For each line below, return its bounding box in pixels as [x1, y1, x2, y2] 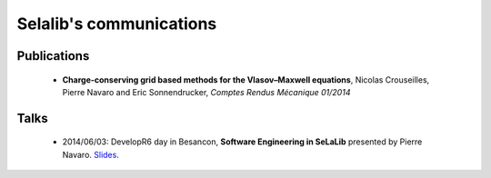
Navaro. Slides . [62, 149, 120, 160]
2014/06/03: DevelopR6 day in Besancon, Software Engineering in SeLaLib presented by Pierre [62, 136, 423, 147]
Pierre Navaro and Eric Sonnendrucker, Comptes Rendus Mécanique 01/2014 [62, 86, 351, 97]
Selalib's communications [16, 14, 217, 34]
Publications [16, 48, 90, 64]
